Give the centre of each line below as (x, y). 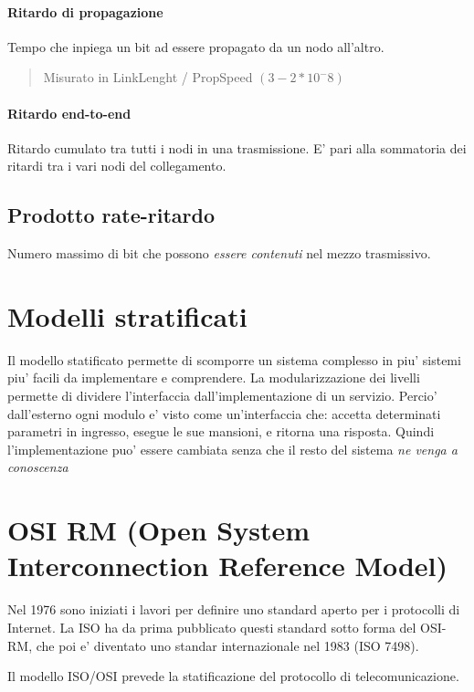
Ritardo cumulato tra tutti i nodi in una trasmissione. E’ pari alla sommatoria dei (237, 147)
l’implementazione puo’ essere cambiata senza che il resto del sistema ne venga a (232, 449)
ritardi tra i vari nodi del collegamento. (117, 166)
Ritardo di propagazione (85, 11)
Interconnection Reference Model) (228, 566)
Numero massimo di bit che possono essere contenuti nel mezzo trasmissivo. (219, 253)
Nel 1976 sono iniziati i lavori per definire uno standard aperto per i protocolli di (234, 609)
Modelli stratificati (127, 315)
